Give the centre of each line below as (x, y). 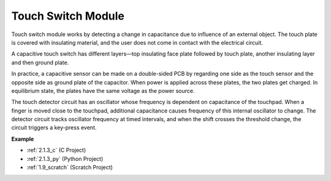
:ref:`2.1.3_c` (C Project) (56, 150)
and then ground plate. (40, 62)
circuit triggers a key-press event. (54, 128)
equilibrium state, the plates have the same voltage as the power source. (103, 90)
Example (23, 139)
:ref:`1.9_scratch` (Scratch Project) (70, 168)
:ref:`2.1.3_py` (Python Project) (65, 158)
